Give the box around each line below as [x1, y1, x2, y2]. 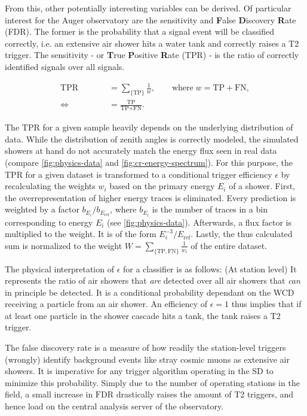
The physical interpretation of [5, 262, 114, 275]
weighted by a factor [5, 203, 79, 215]
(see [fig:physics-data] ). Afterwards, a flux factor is [107, 215, 291, 228]
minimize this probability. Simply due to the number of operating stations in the [5, 376, 300, 388]
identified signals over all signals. [5, 60, 125, 72]
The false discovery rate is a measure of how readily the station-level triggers [5, 341, 286, 354]
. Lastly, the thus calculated [191, 227, 293, 240]
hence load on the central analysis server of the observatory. [5, 400, 224, 412]
